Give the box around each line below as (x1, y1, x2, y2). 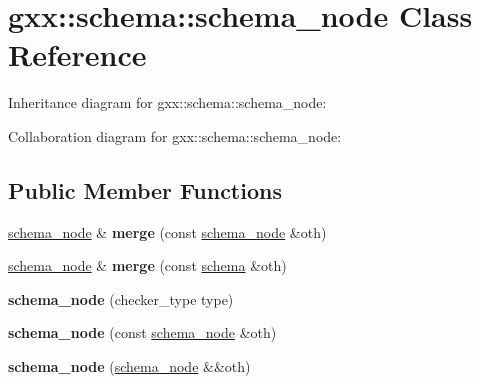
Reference (8, 34, 147, 75)
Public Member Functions (8, 174, 282, 205)
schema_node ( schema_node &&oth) (8, 356, 251, 377)
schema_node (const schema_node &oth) (8, 322, 277, 343)
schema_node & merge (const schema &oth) (8, 255, 287, 276)
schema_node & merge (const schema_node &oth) (8, 221, 327, 242)
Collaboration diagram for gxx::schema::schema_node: (8, 125, 342, 146)
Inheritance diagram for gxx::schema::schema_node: (8, 92, 327, 113)
